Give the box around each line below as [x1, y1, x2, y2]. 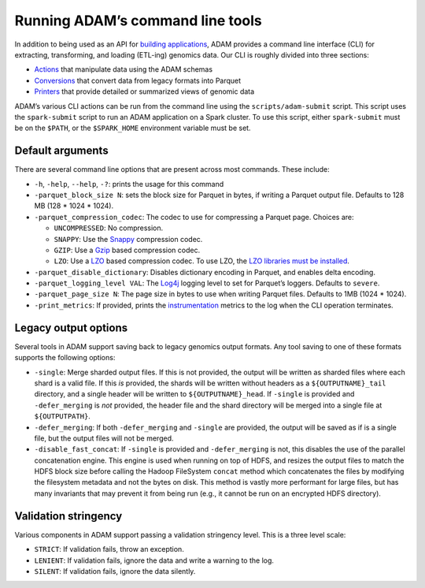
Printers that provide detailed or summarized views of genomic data [34, 87, 255, 96]
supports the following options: [14, 353, 116, 363]
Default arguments [14, 144, 109, 158]
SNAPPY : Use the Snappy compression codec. [54, 234, 203, 244]
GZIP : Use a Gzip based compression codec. [54, 245, 201, 255]
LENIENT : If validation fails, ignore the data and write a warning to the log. [34, 556, 275, 565]
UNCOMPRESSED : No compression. [54, 223, 164, 233]
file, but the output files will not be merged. [34, 434, 174, 443]
